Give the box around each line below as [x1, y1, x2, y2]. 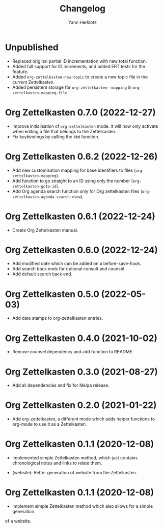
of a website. [5, 518, 31, 524]
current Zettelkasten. [12, 79, 55, 85]
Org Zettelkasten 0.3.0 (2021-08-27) [5, 366, 158, 377]
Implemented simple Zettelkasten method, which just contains [12, 455, 138, 461]
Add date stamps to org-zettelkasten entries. [12, 315, 103, 321]
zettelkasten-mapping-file [12, 90, 68, 95]
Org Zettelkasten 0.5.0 [5, 288, 100, 300]
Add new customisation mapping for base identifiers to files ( [12, 167, 136, 173]
